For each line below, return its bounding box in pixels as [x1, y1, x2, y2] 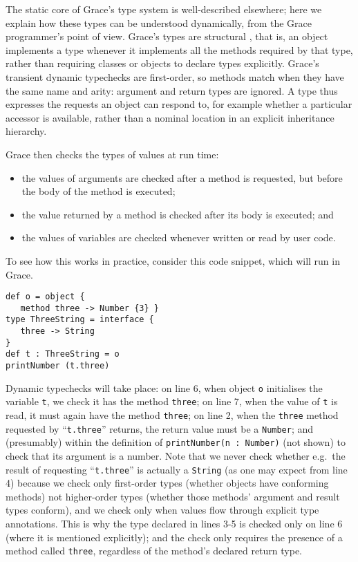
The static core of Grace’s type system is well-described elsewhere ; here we [6, 2, 322, 16]
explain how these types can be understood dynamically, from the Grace [6, 15, 312, 30]
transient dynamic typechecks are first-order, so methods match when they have [6, 69, 344, 84]
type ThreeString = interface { [6, 315, 154, 325]
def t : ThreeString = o [6, 349, 120, 359]
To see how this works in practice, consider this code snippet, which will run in [6, 253, 340, 268]
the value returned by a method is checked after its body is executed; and [21, 207, 334, 221]
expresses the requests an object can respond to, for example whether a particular [6, 97, 352, 111]
